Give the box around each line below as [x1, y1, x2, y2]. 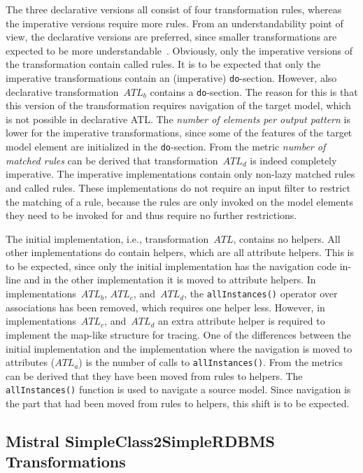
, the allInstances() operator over [184, 286, 338, 301]
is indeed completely [250, 153, 337, 167]
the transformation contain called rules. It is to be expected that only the [6, 57, 321, 71]
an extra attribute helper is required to [157, 313, 325, 328]
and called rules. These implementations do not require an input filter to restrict [6, 180, 350, 195]
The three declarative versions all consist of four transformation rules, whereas [6, 2, 342, 16]
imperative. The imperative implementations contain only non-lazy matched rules [6, 167, 355, 181]
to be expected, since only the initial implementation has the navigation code [6, 258, 337, 273]
